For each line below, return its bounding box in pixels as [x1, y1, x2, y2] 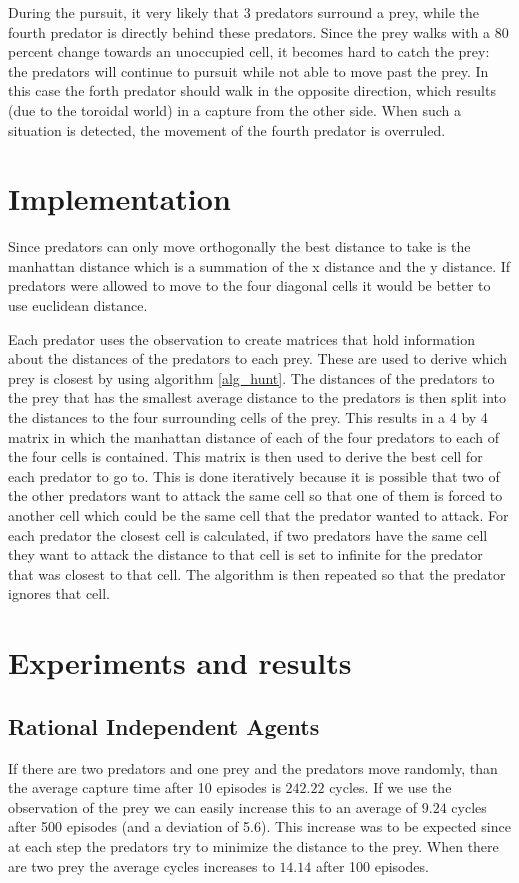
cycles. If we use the [329, 777, 452, 798]
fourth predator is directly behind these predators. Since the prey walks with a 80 [8, 21, 509, 42]
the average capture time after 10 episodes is [8, 777, 281, 798]
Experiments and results [8, 642, 352, 683]
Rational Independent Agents [8, 710, 320, 741]
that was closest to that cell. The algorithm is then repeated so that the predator [8, 563, 506, 584]
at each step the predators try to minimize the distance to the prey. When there [8, 835, 499, 856]
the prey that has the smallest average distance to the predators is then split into [8, 387, 507, 408]
